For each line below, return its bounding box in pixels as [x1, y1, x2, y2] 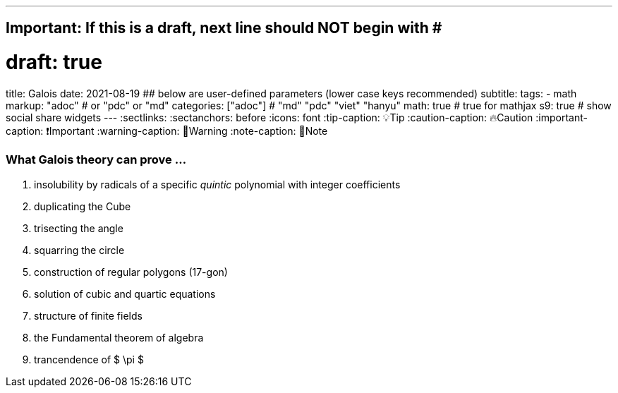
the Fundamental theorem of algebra [34, 331, 204, 344]
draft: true [6, 50, 102, 75]
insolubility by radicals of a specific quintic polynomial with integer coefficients [34, 178, 401, 191]
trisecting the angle [34, 222, 123, 234]
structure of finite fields [34, 309, 143, 322]
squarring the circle [34, 243, 125, 256]
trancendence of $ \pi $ [34, 353, 144, 365]
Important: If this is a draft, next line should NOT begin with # [6, 19, 442, 37]
